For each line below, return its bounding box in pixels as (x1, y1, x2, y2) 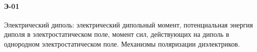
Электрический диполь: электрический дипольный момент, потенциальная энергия (4, 19, 253, 29)
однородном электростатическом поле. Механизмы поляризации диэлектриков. (4, 38, 240, 49)
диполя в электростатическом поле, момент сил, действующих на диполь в (4, 29, 229, 39)
